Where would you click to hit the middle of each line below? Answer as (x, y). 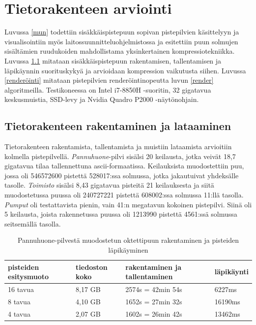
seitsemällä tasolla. (33, 223)
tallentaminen (149, 276)
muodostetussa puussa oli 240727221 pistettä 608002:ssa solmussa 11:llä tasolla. (124, 195)
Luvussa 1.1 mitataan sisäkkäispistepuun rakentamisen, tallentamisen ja (113, 60)
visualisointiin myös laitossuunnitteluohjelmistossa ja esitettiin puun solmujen (121, 41)
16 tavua (21, 289)
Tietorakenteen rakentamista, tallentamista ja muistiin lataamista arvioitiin (118, 146)
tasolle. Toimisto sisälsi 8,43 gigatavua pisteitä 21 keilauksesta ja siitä (109, 185)
